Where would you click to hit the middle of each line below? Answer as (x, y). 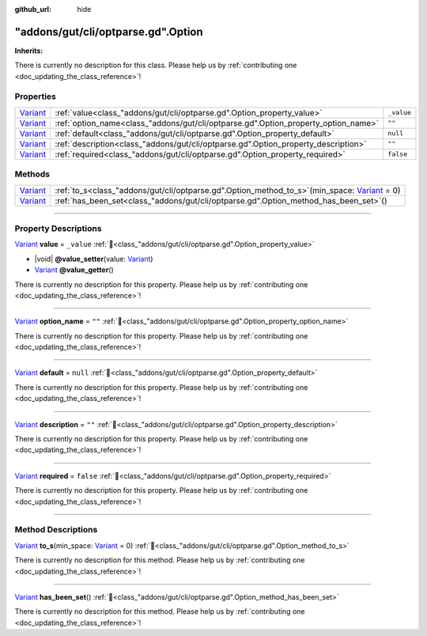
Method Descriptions (56, 530)
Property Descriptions (58, 228)
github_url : (33, 9)
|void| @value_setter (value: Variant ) (94, 259)
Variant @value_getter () (74, 270)
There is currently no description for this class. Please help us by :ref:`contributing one (156, 65)
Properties (36, 97)
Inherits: (29, 51)
